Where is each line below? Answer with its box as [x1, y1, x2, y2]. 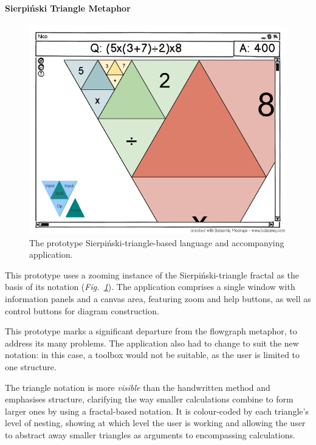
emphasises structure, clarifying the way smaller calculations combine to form [5, 393, 294, 405]
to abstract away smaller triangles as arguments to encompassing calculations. [5, 428, 295, 441]
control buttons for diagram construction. [5, 304, 159, 317]
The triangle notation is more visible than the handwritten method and [5, 381, 270, 393]
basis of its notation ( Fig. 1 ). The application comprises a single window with [5, 280, 295, 293]
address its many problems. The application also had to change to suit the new [5, 336, 299, 349]
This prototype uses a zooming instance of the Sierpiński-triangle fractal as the [5, 268, 300, 281]
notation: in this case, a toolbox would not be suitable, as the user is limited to [5, 348, 300, 361]
